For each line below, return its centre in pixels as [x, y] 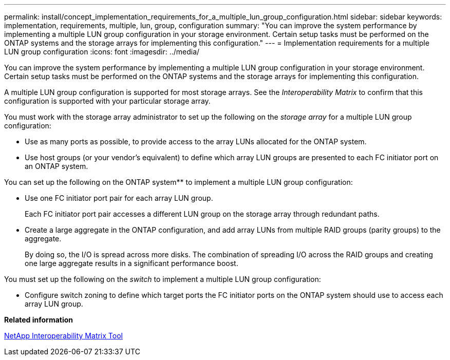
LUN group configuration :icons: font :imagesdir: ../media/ [102, 52]
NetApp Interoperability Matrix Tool [63, 336]
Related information [39, 320]
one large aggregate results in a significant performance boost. [132, 263]
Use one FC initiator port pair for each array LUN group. [119, 198]
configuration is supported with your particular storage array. [107, 101]
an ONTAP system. [57, 166]
